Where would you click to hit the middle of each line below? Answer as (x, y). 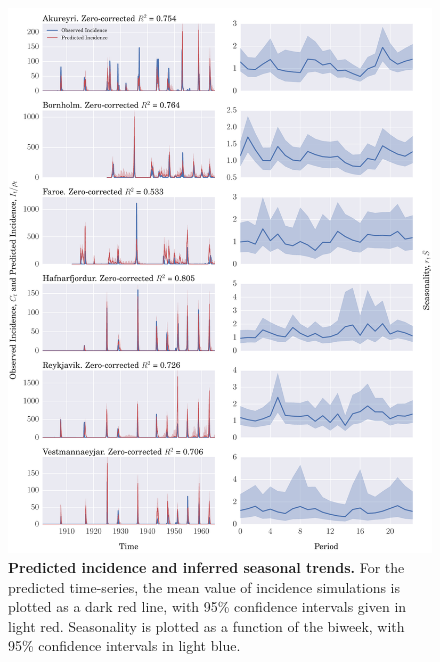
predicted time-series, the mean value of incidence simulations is (204, 586)
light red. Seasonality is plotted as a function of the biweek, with (206, 625)
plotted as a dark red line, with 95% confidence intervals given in (207, 606)
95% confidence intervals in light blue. (124, 645)
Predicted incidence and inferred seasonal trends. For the (206, 567)
